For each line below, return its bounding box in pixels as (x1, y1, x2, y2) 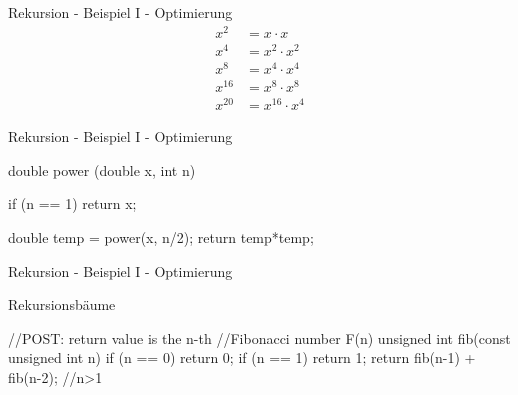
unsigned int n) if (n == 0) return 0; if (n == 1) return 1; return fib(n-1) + (8, 347, 476, 368)
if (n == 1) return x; (8, 193, 137, 214)
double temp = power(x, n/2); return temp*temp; (8, 226, 314, 247)
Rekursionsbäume (8, 294, 116, 315)
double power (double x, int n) (8, 159, 196, 180)
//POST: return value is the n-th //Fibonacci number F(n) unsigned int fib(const (8, 327, 511, 348)
